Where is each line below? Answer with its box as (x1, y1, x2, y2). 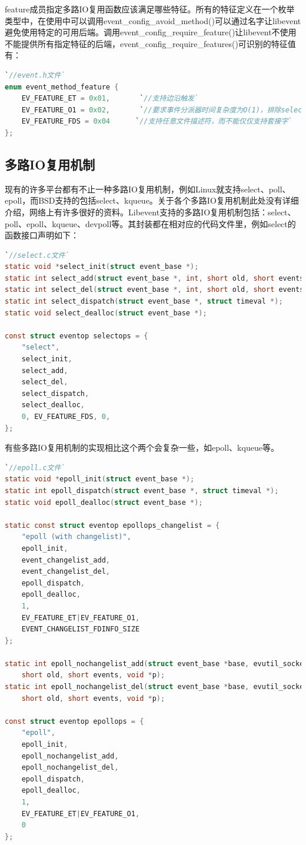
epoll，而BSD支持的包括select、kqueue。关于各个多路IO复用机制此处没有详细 (5, 194, 299, 207)
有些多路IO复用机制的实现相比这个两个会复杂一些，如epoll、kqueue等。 (5, 441, 279, 454)
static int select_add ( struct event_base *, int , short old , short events (5, 274, 304, 282)
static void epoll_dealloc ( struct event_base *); (5, 498, 203, 507)
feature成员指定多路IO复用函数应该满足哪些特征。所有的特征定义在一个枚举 (5, 3, 295, 15)
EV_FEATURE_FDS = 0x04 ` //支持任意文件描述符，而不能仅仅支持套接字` (21, 117, 292, 126)
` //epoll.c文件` (5, 463, 65, 472)
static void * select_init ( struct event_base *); (5, 262, 199, 271)
